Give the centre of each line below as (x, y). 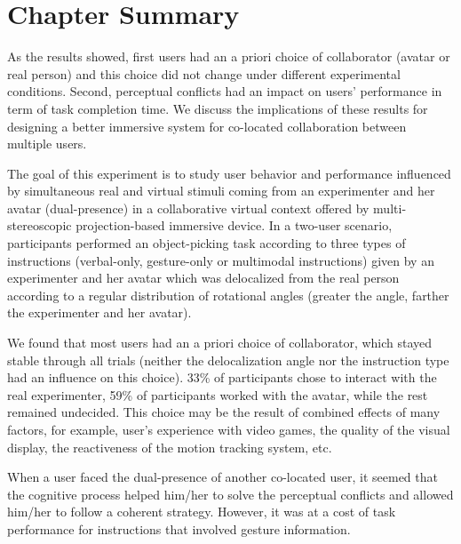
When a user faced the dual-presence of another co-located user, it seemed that (223, 477)
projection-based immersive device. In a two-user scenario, (234, 225)
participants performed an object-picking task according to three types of (207, 243)
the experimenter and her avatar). (99, 312)
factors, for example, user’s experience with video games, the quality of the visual (229, 429)
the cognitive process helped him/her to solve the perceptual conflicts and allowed (230, 494)
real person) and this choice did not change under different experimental (204, 73)
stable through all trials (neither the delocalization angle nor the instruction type (228, 360)
